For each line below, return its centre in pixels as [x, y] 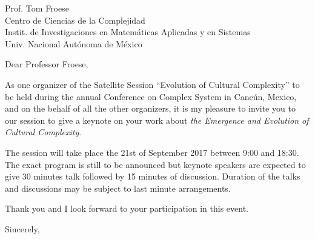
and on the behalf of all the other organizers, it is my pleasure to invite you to [150, 108]
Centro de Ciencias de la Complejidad [75, 20]
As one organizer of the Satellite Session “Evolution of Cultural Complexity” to [152, 84]
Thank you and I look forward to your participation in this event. [127, 208]
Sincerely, [22, 228]
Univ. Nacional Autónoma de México [74, 43]
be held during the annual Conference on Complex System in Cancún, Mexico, [151, 96]
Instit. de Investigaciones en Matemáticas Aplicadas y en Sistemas [128, 32]
